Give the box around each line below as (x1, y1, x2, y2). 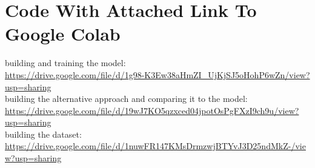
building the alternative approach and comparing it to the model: (5, 92, 248, 105)
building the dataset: (5, 127, 82, 140)
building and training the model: (5, 56, 126, 69)
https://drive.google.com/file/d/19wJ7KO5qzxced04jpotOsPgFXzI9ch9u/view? (5, 104, 299, 116)
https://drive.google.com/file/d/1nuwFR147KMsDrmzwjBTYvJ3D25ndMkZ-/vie (5, 139, 306, 152)
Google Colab (5, 21, 121, 46)
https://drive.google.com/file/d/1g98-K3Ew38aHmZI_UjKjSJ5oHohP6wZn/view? (5, 68, 310, 81)
